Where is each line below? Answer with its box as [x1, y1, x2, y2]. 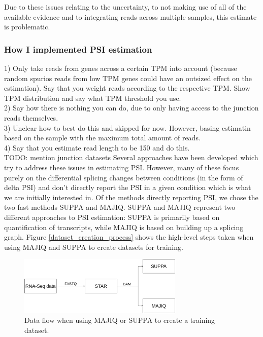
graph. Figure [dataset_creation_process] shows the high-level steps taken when [4, 232, 254, 242]
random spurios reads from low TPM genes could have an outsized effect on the [4, 72, 252, 83]
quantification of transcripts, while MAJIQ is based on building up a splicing [4, 221, 244, 232]
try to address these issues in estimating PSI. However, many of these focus [4, 162, 239, 172]
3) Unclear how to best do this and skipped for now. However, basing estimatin [4, 122, 251, 133]
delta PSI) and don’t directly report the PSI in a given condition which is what [4, 182, 251, 193]
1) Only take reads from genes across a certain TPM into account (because [4, 63, 237, 73]
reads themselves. [4, 112, 58, 123]
